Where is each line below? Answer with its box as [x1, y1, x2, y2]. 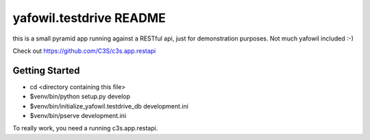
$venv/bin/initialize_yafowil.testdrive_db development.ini [29, 102, 188, 110]
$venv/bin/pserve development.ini [29, 112, 127, 120]
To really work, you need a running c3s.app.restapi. [12, 124, 158, 132]
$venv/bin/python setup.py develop [29, 93, 130, 101]
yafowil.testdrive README [12, 10, 166, 25]
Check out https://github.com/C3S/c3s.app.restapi [12, 47, 156, 55]
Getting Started [12, 65, 80, 76]
